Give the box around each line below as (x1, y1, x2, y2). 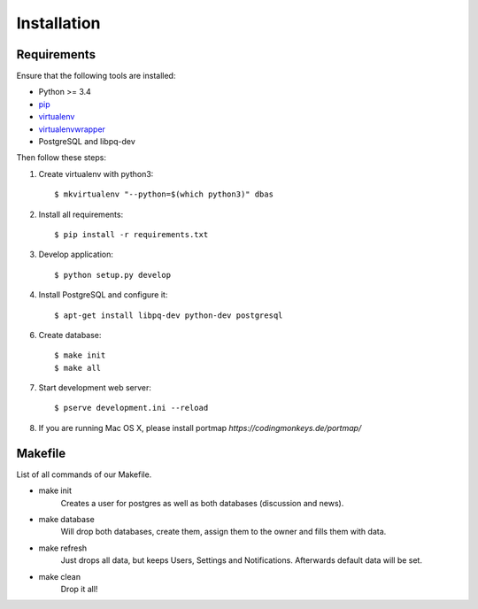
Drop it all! (60, 583, 98, 594)
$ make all (54, 363, 102, 373)
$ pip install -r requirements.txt (54, 229, 209, 239)
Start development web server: (38, 382, 152, 393)
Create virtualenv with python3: (38, 168, 154, 179)
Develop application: (38, 249, 114, 260)
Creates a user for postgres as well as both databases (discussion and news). (60, 497, 344, 508)
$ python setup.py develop (54, 270, 172, 280)
